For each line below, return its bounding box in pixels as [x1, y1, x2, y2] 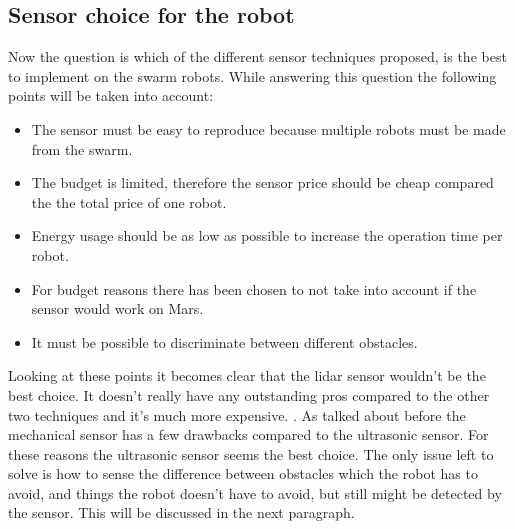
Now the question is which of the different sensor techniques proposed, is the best [8, 46, 507, 67]
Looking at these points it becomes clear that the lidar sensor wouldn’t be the [8, 365, 486, 386]
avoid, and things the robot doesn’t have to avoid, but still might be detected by [8, 482, 502, 503]
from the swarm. [31, 138, 133, 159]
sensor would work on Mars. [31, 298, 204, 319]
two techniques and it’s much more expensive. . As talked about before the [8, 404, 466, 425]
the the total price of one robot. [31, 191, 227, 212]
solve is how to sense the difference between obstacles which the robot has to [8, 463, 478, 484]
